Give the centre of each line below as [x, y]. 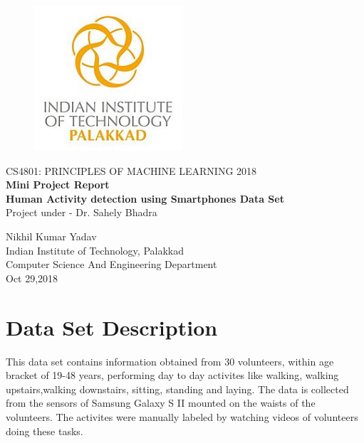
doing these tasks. [45, 431]
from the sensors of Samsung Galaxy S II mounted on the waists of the [161, 403]
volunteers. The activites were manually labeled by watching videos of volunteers [182, 416]
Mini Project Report [58, 185]
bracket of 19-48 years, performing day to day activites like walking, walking [172, 375]
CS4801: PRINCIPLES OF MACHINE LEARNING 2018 [131, 170]
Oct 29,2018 [32, 278]
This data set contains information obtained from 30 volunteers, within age [170, 361]
